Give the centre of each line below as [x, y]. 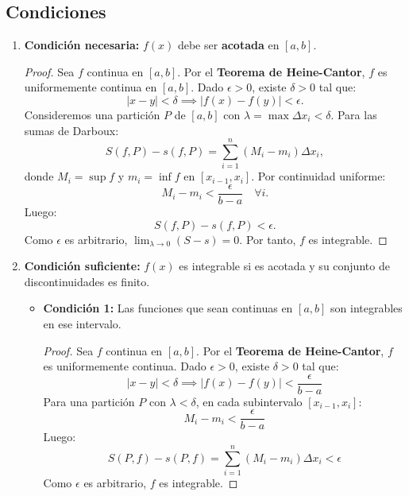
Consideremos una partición [92, 114]
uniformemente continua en [91, 87]
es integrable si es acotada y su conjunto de [284, 266]
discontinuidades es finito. [87, 281]
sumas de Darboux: [71, 130]
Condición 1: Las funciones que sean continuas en [168, 308]
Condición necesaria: [82, 45]
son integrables [367, 308]
